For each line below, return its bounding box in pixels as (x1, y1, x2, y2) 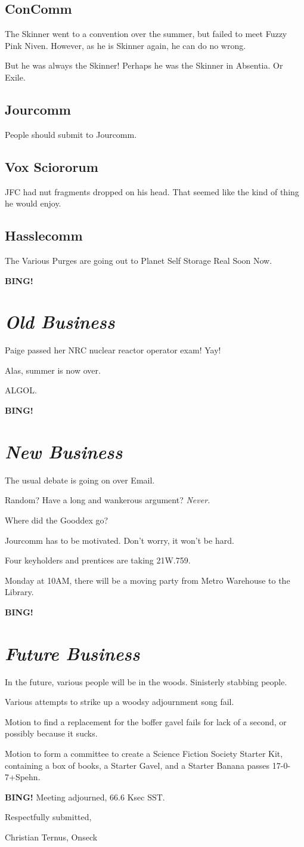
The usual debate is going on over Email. (5, 473, 155, 486)
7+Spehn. (5, 771, 41, 783)
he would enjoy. (5, 197, 61, 210)
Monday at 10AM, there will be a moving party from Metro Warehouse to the (5, 574, 290, 586)
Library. (5, 586, 34, 598)
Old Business (5, 309, 115, 334)
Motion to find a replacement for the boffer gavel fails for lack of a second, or (5, 715, 287, 728)
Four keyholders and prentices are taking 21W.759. (5, 554, 191, 566)
